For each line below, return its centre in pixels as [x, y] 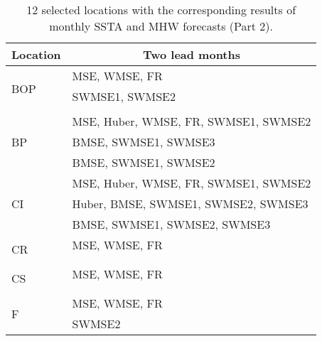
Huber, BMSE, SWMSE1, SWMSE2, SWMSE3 [190, 204]
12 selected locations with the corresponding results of [161, 10]
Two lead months [191, 54]
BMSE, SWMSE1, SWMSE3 [144, 142]
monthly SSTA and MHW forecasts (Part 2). [161, 26]
